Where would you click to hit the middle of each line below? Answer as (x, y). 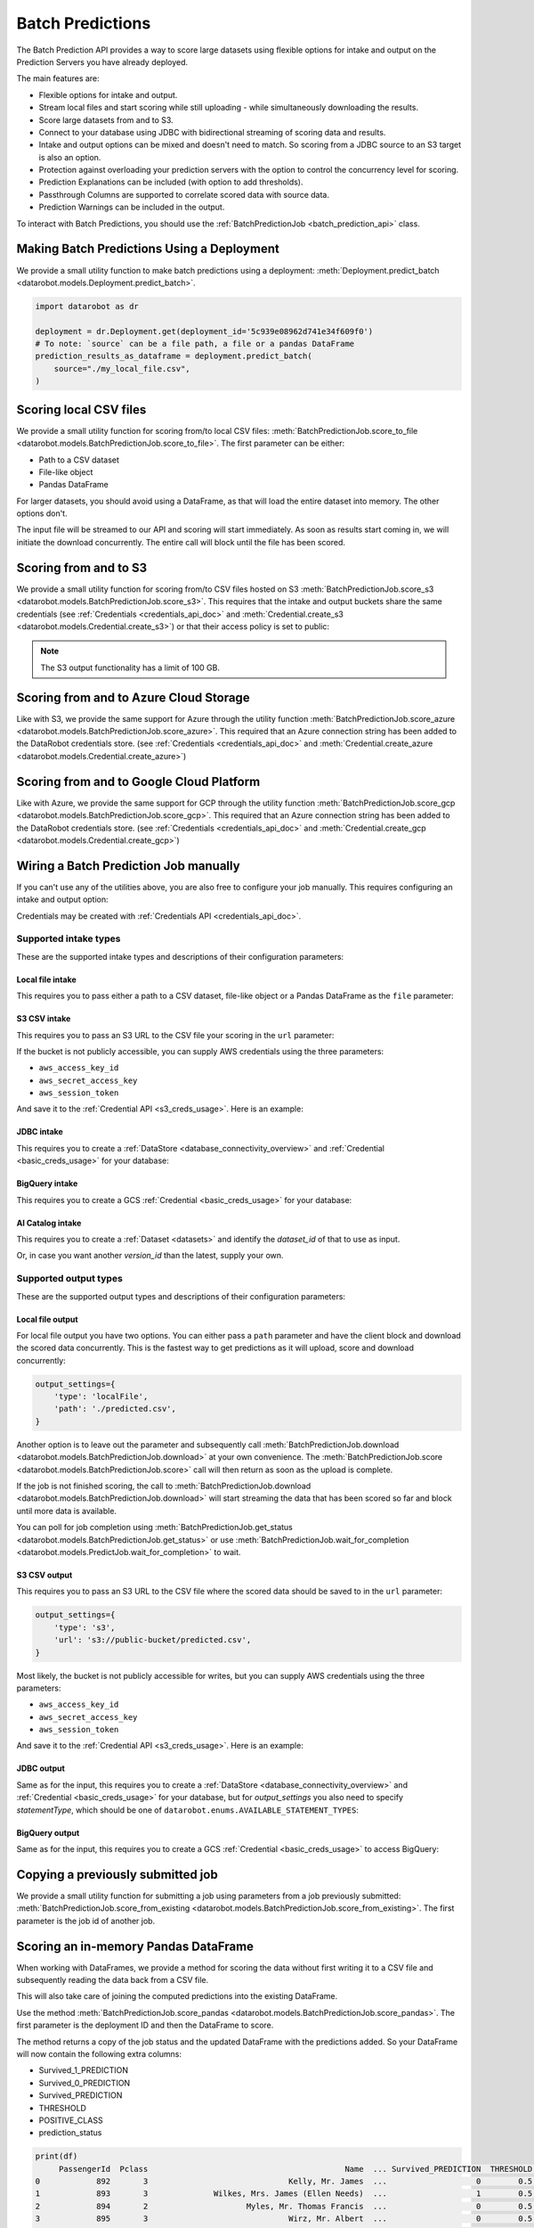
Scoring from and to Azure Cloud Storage (133, 697)
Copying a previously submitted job (117, 1875)
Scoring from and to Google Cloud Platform (138, 781)
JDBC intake (40, 1132)
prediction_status (70, 2133)
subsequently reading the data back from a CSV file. (113, 1980)
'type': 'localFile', (101, 1397)
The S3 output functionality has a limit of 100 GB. (130, 668)
